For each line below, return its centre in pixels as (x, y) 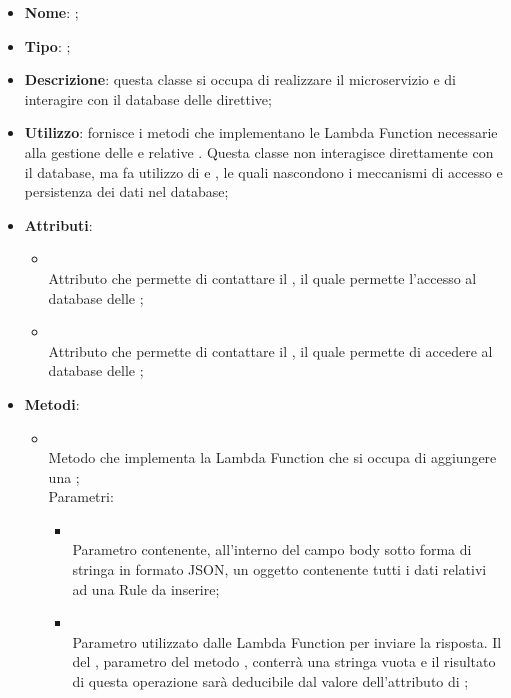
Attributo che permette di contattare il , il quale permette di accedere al (270, 350)
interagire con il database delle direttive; (148, 98)
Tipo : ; (47, 45)
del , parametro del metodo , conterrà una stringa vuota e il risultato (284, 661)
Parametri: (81, 496)
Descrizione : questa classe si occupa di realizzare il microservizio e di (240, 79)
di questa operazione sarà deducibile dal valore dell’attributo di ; (270, 681)
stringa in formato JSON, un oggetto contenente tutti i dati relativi (279, 569)
